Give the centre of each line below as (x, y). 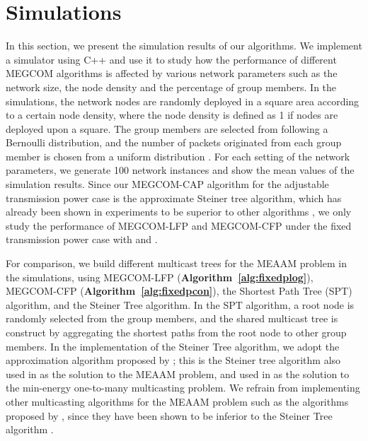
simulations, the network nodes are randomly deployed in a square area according (183, 101)
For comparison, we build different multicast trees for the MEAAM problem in (176, 263)
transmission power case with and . (82, 239)
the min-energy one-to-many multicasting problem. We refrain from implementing (183, 388)
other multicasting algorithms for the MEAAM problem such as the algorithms (177, 401)
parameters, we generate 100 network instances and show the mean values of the (180, 170)
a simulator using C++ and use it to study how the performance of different (171, 59)
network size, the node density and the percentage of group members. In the (171, 87)
